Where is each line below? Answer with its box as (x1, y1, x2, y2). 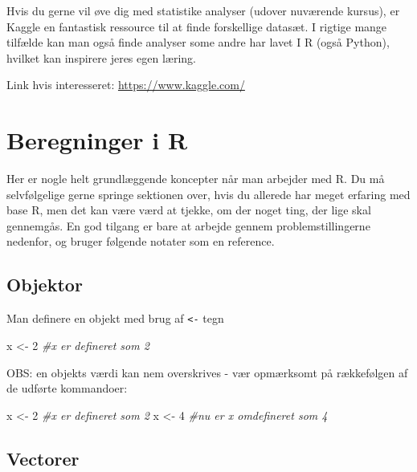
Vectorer (6, 446, 80, 470)
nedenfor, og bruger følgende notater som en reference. (6, 233, 275, 250)
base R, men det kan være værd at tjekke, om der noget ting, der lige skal (6, 201, 371, 218)
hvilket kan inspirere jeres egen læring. (6, 49, 196, 66)
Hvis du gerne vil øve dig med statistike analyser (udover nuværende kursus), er (6, 2, 400, 18)
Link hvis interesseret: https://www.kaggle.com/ (6, 76, 245, 93)
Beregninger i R (6, 124, 188, 157)
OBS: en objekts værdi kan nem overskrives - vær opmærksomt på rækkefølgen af (6, 364, 408, 380)
